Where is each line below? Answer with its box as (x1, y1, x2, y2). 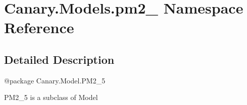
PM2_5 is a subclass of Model (4, 92, 98, 102)
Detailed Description (4, 51, 115, 67)
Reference (4, 17, 74, 38)
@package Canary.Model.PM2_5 (4, 75, 106, 85)
